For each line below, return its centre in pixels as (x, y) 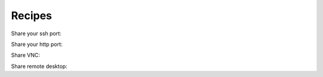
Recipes (31, 16)
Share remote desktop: (39, 66)
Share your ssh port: (36, 33)
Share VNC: (25, 55)
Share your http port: (37, 44)
